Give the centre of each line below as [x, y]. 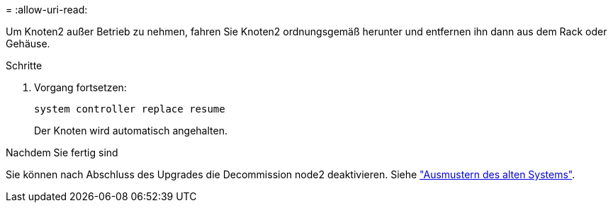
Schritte [24, 65]
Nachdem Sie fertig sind [62, 152]
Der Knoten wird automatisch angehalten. [131, 131]
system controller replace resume [130, 109]
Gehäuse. [28, 44]
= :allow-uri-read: [47, 10]
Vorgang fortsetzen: [80, 87]
